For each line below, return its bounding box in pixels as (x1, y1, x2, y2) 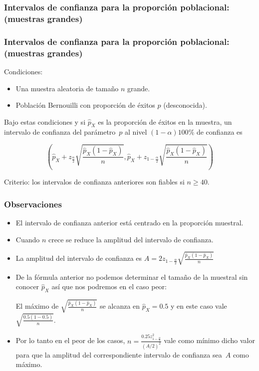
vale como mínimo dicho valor (164, 335, 256, 346)
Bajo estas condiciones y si (4, 116, 86, 127)
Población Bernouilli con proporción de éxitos (15, 100, 155, 110)
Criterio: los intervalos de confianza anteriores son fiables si (4, 177, 185, 187)
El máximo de (15, 301, 59, 311)
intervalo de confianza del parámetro (4, 127, 116, 137)
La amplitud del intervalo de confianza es (15, 253, 142, 263)
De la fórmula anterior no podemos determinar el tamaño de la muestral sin (15, 271, 248, 282)
